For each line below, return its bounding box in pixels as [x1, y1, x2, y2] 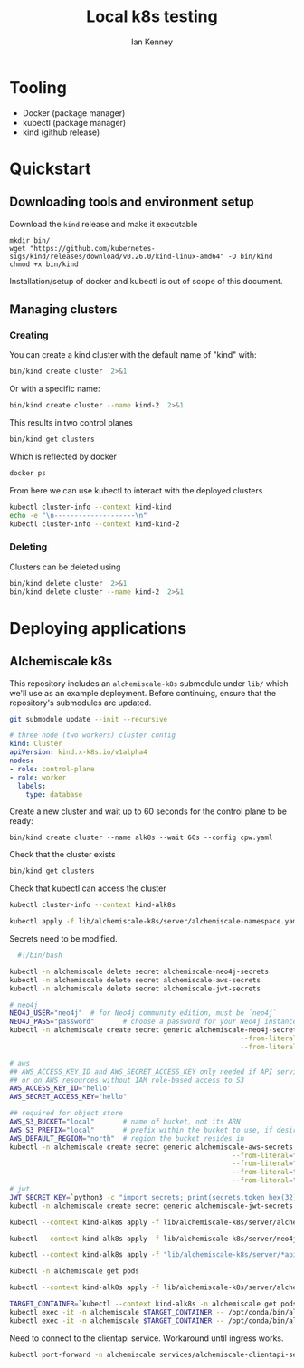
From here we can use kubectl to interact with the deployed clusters [9, 484, 263, 495]
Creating [9, 329, 49, 341]
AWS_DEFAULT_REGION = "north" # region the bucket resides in [9, 1134, 245, 1143]
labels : [17, 781, 47, 790]
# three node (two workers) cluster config [9, 731, 176, 740]
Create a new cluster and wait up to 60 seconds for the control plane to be [9, 806, 288, 817]
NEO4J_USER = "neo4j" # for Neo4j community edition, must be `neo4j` [9, 1009, 278, 1018]
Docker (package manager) [22, 107, 126, 119]
